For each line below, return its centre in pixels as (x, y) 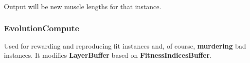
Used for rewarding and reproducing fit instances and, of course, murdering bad (125, 45)
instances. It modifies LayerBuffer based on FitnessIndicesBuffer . (108, 55)
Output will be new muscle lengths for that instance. (83, 6)
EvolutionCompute (42, 28)
